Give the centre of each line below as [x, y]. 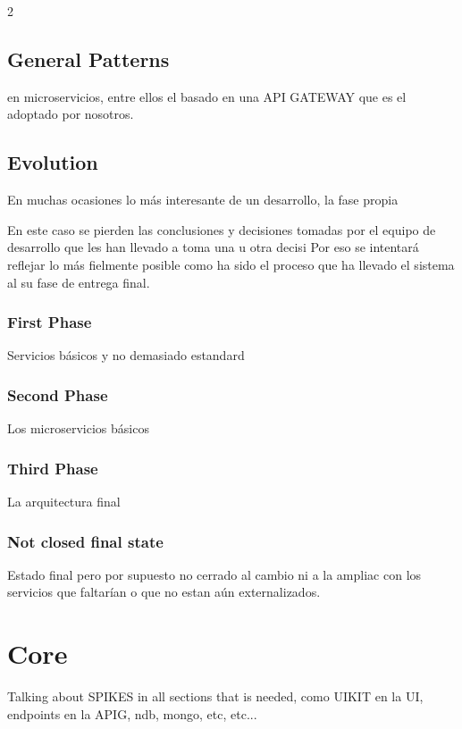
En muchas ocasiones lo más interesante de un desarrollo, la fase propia [203, 200]
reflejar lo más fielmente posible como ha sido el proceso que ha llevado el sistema [231, 264]
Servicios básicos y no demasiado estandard [126, 355]
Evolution [53, 162]
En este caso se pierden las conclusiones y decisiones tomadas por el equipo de [222, 229]
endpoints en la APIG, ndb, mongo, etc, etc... [132, 713]
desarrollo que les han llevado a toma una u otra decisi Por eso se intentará [213, 247]
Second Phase [58, 394]
